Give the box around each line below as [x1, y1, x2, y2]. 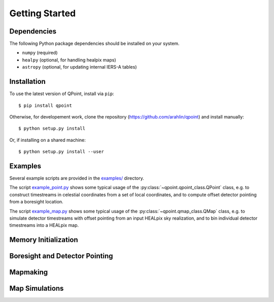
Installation [9, 77, 46, 86]
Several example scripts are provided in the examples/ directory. [9, 175, 144, 181]
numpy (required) [22, 50, 58, 56]
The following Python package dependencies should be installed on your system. [9, 41, 180, 47]
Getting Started [9, 8, 76, 19]
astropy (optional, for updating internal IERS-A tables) [22, 64, 137, 70]
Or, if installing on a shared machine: [9, 137, 86, 143]
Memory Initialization [9, 235, 78, 244]
